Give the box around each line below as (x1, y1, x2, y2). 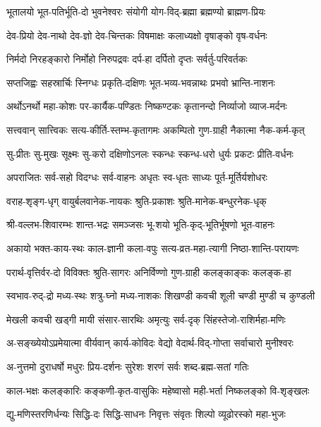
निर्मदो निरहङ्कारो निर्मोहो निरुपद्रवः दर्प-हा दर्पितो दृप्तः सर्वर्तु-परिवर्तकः (6, 51, 248, 66)
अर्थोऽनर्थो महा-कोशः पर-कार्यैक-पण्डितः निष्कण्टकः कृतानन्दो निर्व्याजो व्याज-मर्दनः (6, 99, 287, 113)
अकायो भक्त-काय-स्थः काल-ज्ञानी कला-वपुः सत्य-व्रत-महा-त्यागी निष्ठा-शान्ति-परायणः (6, 240, 299, 255)
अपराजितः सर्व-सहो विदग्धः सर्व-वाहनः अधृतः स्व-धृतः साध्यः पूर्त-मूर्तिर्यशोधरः (6, 170, 267, 185)
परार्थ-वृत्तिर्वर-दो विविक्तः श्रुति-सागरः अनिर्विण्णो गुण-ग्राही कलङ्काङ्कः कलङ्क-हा (6, 264, 291, 279)
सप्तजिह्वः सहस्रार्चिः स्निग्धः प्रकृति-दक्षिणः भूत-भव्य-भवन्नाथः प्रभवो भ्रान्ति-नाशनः (6, 75, 275, 89)
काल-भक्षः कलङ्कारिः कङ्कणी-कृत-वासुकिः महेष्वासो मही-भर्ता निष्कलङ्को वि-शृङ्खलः (6, 383, 310, 397)
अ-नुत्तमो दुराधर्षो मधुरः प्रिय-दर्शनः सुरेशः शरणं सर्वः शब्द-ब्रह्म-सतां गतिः (6, 359, 249, 373)
